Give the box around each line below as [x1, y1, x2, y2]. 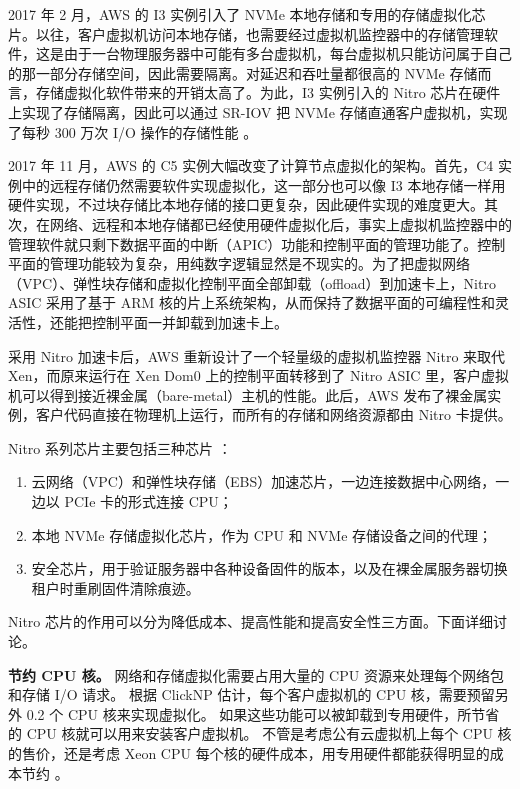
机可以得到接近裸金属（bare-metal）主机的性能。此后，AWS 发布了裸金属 [8, 384, 488, 405]
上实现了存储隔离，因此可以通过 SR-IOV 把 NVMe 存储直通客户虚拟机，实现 [8, 101, 508, 122]
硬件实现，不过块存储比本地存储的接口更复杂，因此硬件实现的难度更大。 [8, 194, 484, 215]
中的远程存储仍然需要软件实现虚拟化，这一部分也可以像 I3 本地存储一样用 [21, 174, 506, 195]
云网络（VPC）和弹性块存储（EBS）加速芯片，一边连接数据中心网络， [31, 471, 496, 492]
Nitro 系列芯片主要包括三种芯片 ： [8, 437, 232, 458]
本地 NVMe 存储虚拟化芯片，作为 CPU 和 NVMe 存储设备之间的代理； [31, 524, 493, 545]
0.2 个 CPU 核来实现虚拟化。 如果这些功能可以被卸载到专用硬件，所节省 [26, 703, 500, 724]
